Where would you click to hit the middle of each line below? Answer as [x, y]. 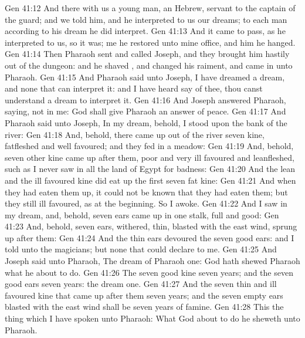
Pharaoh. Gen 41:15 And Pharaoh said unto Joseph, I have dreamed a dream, [145, 77]
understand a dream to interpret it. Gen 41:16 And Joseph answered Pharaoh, [145, 99]
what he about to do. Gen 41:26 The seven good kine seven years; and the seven [149, 272]
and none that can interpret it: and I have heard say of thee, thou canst [134, 88]
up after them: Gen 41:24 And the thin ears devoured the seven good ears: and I [150, 237]
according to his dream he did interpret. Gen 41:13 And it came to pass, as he [145, 31]
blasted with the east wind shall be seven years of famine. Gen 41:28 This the [144, 307]
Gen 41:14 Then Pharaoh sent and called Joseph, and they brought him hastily [147, 54]
